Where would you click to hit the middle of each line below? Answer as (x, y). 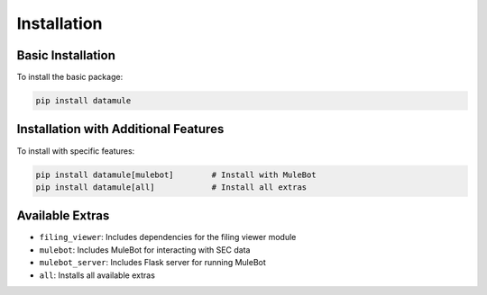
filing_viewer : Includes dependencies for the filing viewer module (168, 237)
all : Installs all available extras (97, 275)
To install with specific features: (76, 151)
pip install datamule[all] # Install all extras (171, 187)
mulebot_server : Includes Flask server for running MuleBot (152, 263)
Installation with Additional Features (120, 129)
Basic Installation (66, 55)
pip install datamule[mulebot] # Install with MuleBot (176, 174)
